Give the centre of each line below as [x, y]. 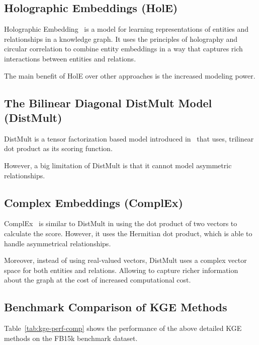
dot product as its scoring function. [58, 148]
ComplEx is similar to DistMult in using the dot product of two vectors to [121, 223]
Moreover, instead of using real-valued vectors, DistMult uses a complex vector [125, 260]
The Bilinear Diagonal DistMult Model [108, 102]
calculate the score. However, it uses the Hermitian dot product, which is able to [128, 233]
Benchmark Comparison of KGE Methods [116, 307]
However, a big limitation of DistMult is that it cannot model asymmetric [118, 165]
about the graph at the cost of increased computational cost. [98, 280]
